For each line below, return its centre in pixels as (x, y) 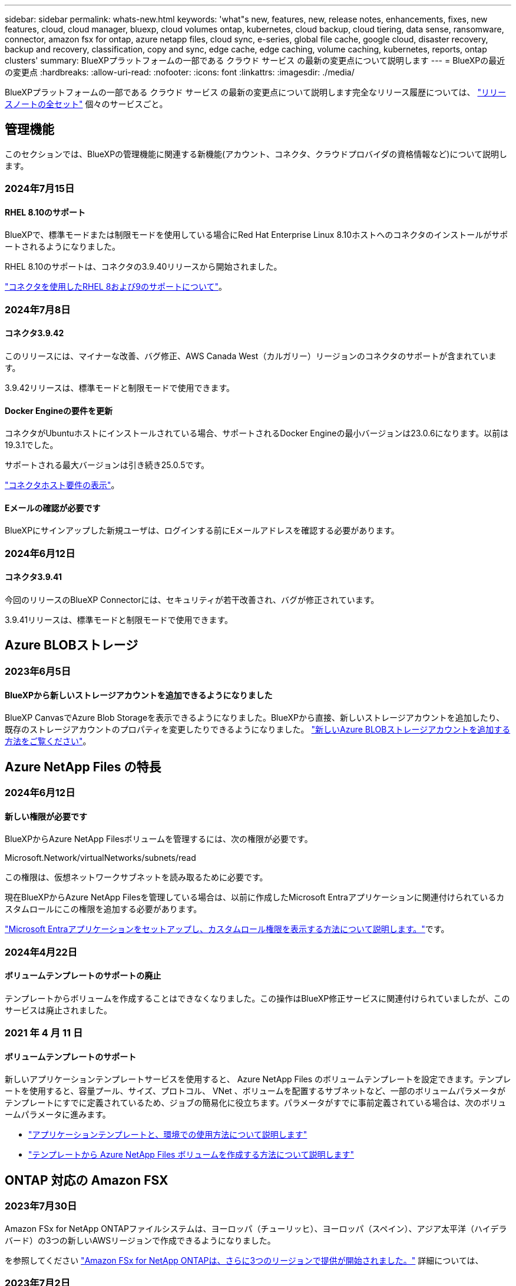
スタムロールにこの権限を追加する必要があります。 (103, 909)
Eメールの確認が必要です (53, 508)
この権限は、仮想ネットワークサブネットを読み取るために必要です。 (136, 877)
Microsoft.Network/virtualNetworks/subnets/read (100, 858)
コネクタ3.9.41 (34, 577)
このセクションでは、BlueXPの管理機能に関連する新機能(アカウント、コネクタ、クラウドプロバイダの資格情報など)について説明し (256, 154)
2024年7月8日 (38, 309)
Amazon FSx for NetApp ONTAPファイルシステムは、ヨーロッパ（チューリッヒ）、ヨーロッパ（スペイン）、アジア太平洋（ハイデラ (256, 1228)
